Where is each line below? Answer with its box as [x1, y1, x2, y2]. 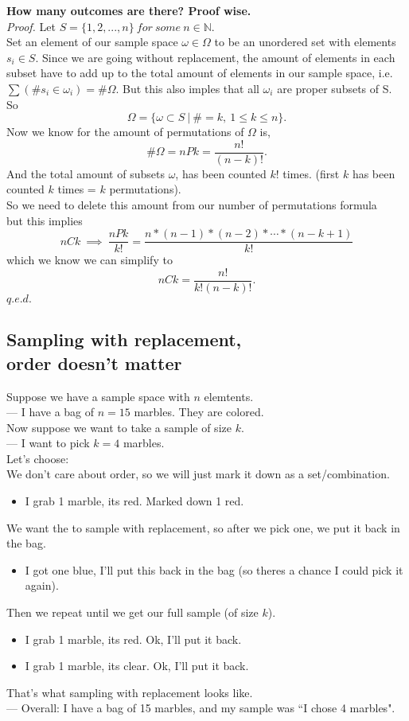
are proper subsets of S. [277, 80, 392, 96]
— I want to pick [6, 435, 90, 451]
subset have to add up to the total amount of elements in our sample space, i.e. [6, 64, 393, 81]
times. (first [282, 165, 340, 181]
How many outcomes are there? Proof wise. [6, 2, 251, 18]
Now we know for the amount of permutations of [6, 123, 244, 140]
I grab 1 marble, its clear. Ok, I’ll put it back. [25, 657, 249, 674]
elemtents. [204, 388, 254, 404]
